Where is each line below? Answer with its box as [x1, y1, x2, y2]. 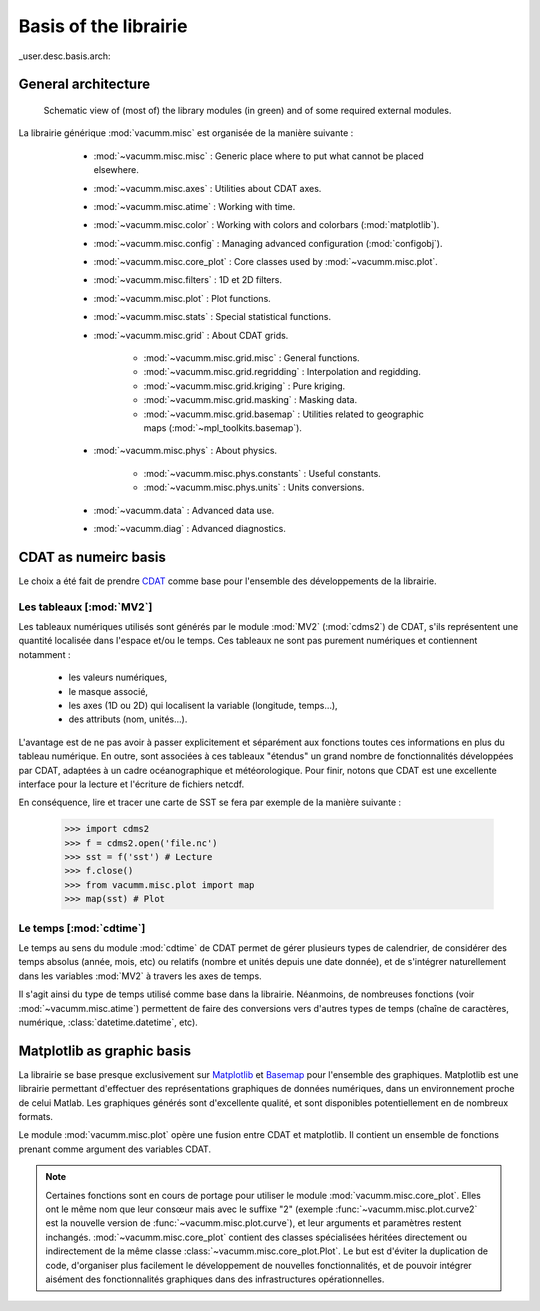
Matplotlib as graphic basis [18, 1042, 192, 1059]
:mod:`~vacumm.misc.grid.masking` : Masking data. [143, 394, 358, 406]
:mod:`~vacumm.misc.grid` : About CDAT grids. [93, 329, 289, 341]
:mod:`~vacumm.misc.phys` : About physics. [93, 445, 278, 457]
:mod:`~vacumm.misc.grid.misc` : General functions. [143, 352, 360, 364]
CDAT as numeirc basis [18, 548, 167, 565]
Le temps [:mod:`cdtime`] [18, 921, 146, 935]
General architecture [18, 76, 150, 93]
